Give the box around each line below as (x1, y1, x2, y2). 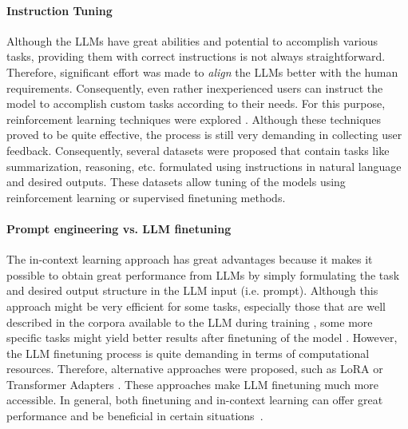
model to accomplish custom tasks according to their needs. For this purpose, (6, 95, 386, 112)
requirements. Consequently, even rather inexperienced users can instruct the (6, 79, 383, 96)
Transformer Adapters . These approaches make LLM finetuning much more (6, 375, 379, 392)
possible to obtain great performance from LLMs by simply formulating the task (6, 266, 400, 283)
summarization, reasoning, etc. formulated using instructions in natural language (6, 157, 402, 174)
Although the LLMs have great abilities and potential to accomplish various (6, 32, 378, 49)
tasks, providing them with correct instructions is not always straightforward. (6, 48, 386, 65)
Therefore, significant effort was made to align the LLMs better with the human (6, 63, 398, 80)
